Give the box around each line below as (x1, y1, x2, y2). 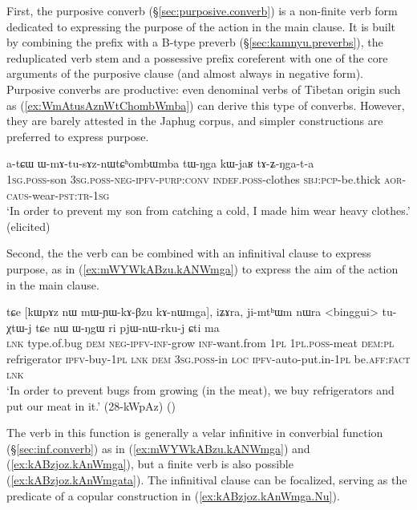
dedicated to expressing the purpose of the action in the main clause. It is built (6, 18, 396, 34)
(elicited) (6, 217, 51, 234)
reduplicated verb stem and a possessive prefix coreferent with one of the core (6, 49, 388, 66)
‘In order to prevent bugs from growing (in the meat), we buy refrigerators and (6, 382, 395, 399)
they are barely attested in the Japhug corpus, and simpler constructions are (6, 112, 383, 129)
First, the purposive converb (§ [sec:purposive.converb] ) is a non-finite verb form (6, 2, 398, 18)
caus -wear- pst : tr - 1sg (6, 186, 110, 203)
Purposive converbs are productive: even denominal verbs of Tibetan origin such (6, 80, 401, 97)
